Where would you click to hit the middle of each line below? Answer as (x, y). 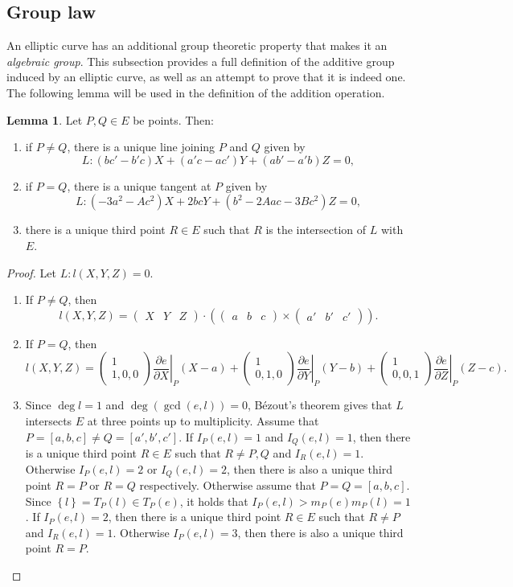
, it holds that (214, 501)
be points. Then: (174, 119)
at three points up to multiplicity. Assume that (203, 420)
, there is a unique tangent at (139, 185)
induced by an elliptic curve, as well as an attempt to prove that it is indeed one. (206, 77)
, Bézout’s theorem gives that (320, 405)
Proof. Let (31, 272)
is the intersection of (316, 230)
